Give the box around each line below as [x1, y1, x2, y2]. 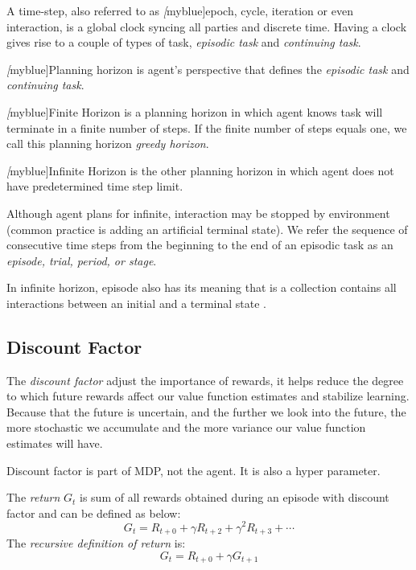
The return [6, 489, 60, 506]
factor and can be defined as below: [6, 504, 181, 521]
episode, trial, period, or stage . [6, 252, 157, 269]
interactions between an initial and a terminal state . [6, 294, 267, 311]
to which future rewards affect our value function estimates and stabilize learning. [6, 388, 410, 404]
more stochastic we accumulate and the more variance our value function [6, 419, 366, 436]
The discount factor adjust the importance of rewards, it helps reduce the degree [6, 371, 404, 388]
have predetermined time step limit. [6, 178, 183, 195]
